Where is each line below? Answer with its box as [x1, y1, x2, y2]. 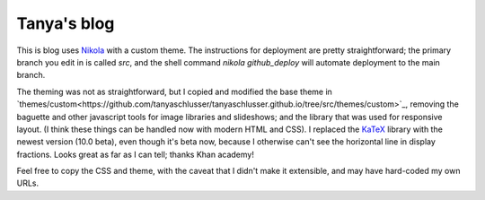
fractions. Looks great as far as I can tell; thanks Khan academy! [16, 149, 255, 160]
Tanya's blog [16, 13, 115, 33]
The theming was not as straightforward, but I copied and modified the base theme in [16, 86, 332, 97]
